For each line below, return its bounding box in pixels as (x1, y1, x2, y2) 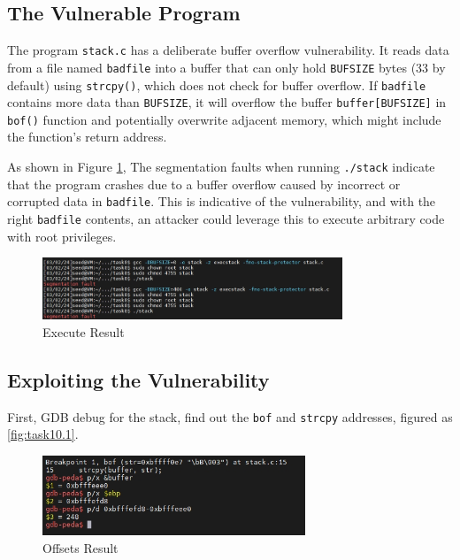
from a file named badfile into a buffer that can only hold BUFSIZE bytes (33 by (7, 58, 446, 76)
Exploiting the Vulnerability (7, 366, 270, 394)
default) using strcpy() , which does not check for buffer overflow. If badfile (7, 75, 426, 94)
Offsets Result (42, 538, 119, 556)
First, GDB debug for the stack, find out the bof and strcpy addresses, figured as (7, 407, 453, 426)
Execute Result (42, 323, 125, 341)
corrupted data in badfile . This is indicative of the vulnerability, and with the (7, 192, 436, 211)
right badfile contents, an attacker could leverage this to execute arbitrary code (7, 209, 445, 227)
